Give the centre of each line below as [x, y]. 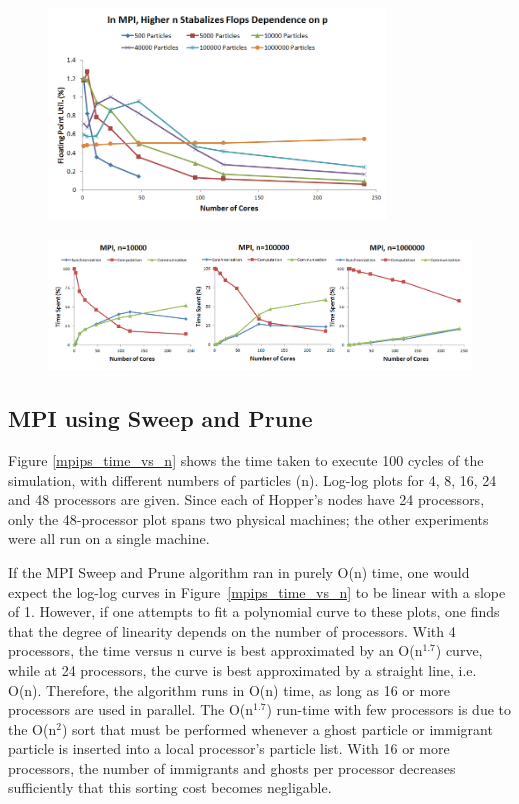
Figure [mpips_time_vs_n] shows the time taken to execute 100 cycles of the [246, 459]
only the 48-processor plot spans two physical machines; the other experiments [248, 518]
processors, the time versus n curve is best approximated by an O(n [215, 650]
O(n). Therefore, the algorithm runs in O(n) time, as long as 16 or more [229, 689]
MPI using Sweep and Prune [160, 418]
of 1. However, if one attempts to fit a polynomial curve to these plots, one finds [254, 611]
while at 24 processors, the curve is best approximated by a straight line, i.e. [242, 669]
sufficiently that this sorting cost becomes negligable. [170, 787]
